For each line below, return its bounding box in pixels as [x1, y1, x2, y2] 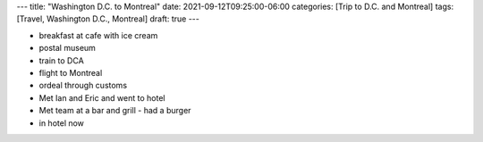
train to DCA [38, 54, 84, 66]
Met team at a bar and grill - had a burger [38, 105, 191, 116]
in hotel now [38, 117, 85, 129]
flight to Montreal [38, 67, 103, 78]
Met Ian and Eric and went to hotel [38, 92, 165, 103]
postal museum [38, 43, 96, 54]
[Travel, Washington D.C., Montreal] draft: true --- [16, 13, 200, 24]
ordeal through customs [38, 80, 128, 91]
